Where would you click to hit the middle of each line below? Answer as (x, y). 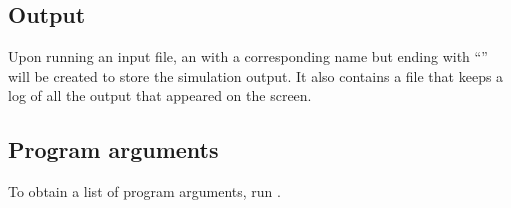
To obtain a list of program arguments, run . (144, 191)
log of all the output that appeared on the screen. (160, 95)
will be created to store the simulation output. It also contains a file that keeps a (256, 75)
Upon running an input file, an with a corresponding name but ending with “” (248, 56)
